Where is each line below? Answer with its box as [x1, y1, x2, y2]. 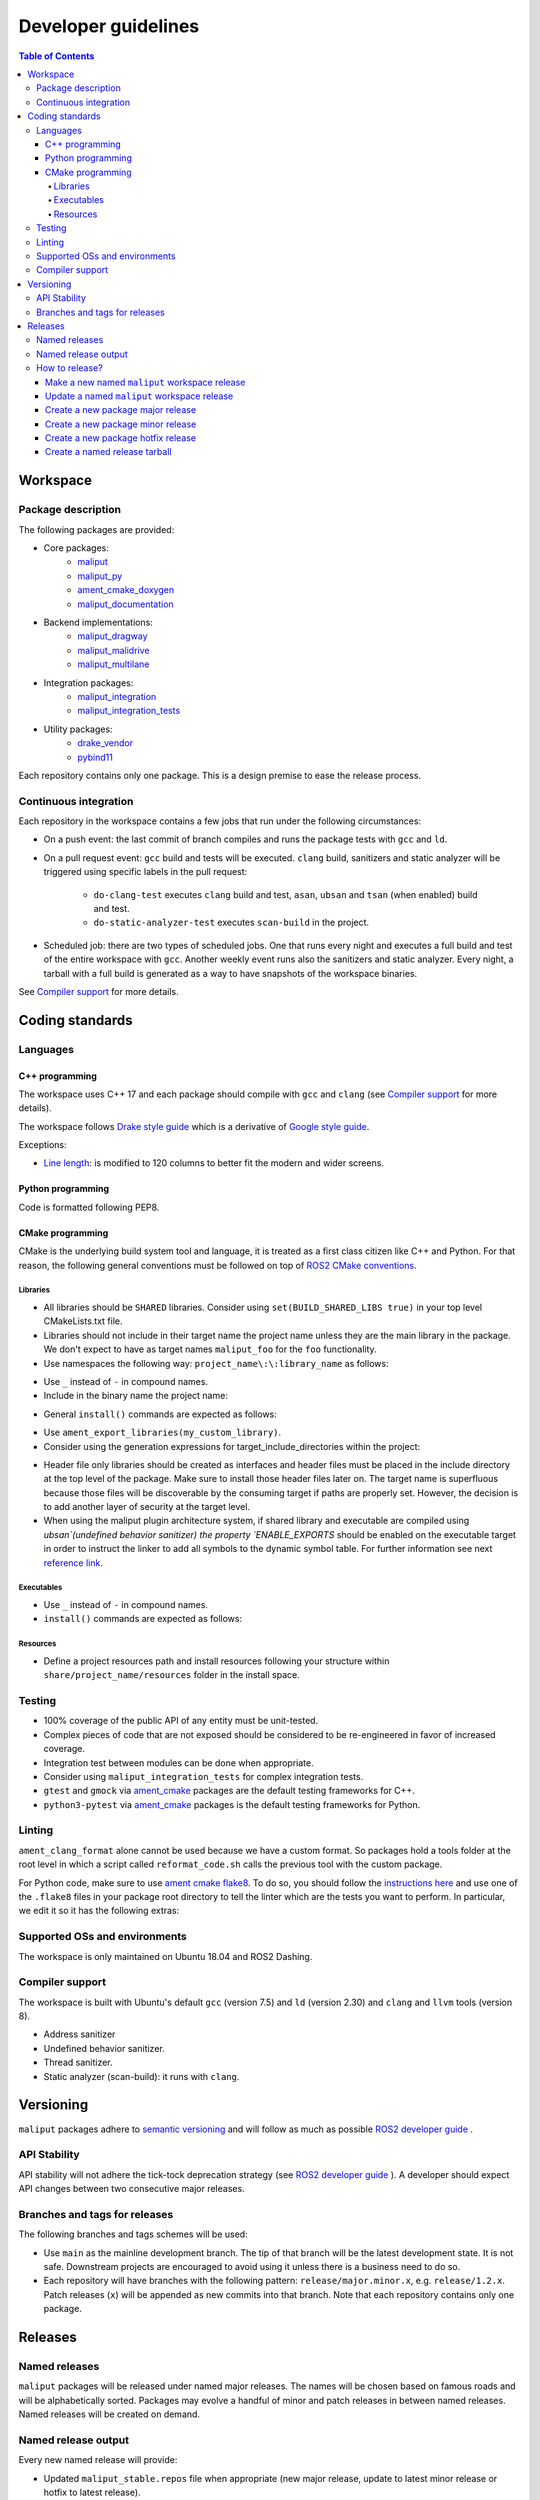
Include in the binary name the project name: [43, 1390, 229, 1402]
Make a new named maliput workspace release [45, 376, 246, 388]
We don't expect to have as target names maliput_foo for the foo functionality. [43, 1343, 377, 1355]
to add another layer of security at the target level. [43, 1501, 250, 1513]
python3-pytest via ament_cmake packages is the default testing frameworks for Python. [43, 1798, 421, 1810]
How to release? [36, 362, 104, 374]
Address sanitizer [43, 2028, 116, 2040]
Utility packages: [43, 723, 114, 735]
